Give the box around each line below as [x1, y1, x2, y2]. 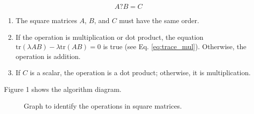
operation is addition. [15, 51, 81, 61]
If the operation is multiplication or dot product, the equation [15, 31, 204, 42]
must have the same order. [119, 15, 199, 25]
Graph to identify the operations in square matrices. [24, 100, 182, 111]
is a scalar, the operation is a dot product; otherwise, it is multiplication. [30, 67, 251, 78]
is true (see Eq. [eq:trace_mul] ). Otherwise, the [103, 41, 247, 52]
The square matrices [15, 15, 78, 25]
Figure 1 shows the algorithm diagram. [4, 84, 122, 94]
